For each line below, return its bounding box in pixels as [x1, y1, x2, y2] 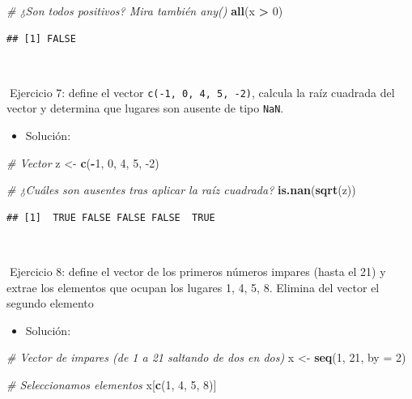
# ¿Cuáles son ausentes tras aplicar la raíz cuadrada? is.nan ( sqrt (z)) [6, 181, 356, 198]
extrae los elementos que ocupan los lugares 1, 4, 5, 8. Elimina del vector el [6, 278, 380, 295]
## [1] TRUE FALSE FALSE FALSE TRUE [6, 211, 215, 223]
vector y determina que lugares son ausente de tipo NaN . [6, 100, 284, 117]
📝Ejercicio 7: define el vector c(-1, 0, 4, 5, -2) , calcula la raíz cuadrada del [6, 83, 395, 100]
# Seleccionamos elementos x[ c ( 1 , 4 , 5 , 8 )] [6, 376, 217, 393]
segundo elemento [6, 295, 94, 312]
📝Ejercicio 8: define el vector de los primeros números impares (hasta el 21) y [6, 263, 386, 280]
